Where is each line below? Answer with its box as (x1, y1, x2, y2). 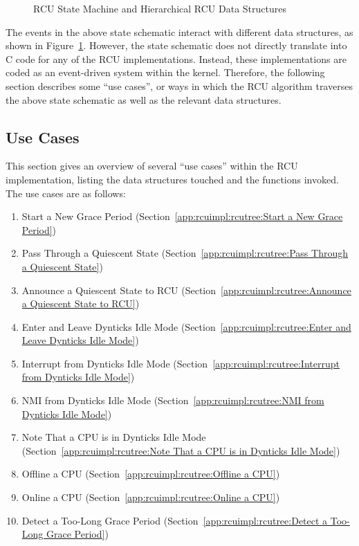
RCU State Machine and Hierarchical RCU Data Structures (33, 1, 286, 15)
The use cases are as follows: (6, 185, 126, 200)
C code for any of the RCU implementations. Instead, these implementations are (6, 51, 347, 66)
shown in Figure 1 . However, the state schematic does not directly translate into (6, 38, 347, 53)
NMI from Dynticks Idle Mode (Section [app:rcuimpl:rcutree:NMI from (21, 393, 324, 408)
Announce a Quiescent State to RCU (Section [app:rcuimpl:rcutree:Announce (21, 282, 351, 297)
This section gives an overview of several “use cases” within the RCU (6, 158, 298, 173)
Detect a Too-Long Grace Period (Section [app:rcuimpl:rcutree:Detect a (21, 513, 328, 527)
